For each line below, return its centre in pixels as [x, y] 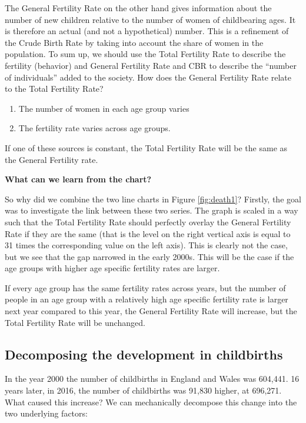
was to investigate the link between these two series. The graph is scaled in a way [152, 210]
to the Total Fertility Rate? [54, 89]
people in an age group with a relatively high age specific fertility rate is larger [147, 299]
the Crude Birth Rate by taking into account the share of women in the [134, 42]
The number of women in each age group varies [104, 108]
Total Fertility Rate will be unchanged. [75, 322]
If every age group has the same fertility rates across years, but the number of [145, 287]
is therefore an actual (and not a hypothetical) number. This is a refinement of [147, 31]
